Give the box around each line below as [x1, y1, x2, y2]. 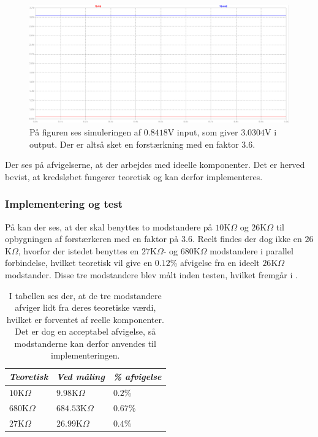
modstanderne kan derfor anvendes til [14, 336, 156, 349]
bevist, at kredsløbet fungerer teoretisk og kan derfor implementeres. [5, 170, 263, 183]
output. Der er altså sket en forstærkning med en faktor [29, 137, 239, 150]
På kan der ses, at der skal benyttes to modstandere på [5, 220, 213, 233]
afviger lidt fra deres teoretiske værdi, [15, 301, 156, 314]
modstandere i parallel [210, 244, 293, 257]
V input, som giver [167, 125, 238, 138]
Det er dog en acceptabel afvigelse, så [15, 325, 156, 338]
